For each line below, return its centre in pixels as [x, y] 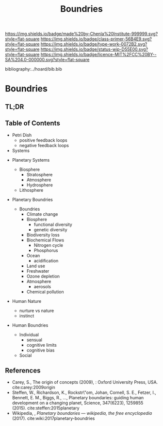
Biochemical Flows [45, 240]
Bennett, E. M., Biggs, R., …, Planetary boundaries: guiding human [78, 398]
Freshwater [38, 271]
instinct [27, 315]
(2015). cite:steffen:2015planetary [46, 408]
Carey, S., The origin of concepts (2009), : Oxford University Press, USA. [85, 382]
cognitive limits [41, 345]
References [23, 370]
